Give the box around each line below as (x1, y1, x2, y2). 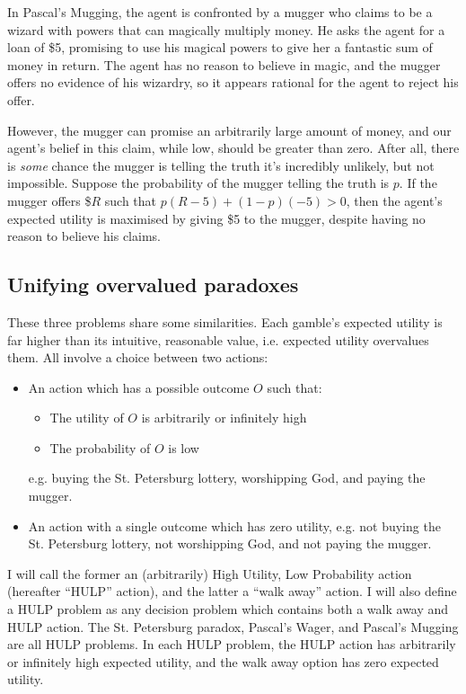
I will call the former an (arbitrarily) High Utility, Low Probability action (7, 564, 412, 583)
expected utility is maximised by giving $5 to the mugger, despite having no (7, 209, 426, 227)
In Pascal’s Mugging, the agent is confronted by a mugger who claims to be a (7, 3, 433, 21)
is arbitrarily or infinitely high (141, 408, 307, 427)
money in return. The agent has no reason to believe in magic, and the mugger (7, 55, 441, 74)
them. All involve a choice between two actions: (7, 348, 268, 367)
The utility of (49, 408, 124, 427)
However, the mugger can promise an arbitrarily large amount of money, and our (7, 120, 452, 139)
